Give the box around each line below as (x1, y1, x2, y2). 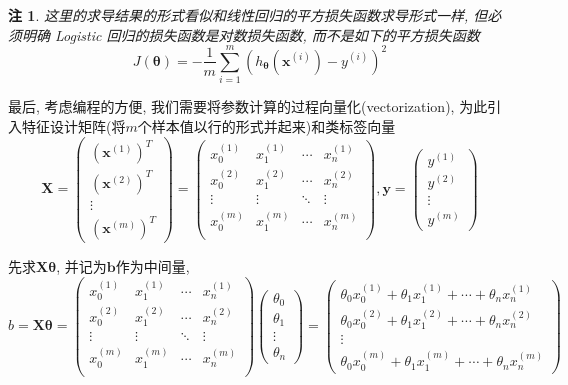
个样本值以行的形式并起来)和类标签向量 (137, 115, 396, 136)
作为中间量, (115, 256, 190, 277)
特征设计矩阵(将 (21, 115, 126, 136)
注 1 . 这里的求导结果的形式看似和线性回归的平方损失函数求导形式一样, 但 (8, 5, 488, 25)
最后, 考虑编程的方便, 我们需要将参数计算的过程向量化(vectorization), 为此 (8, 96, 488, 117)
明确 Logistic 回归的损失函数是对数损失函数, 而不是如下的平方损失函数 (21, 24, 480, 45)
